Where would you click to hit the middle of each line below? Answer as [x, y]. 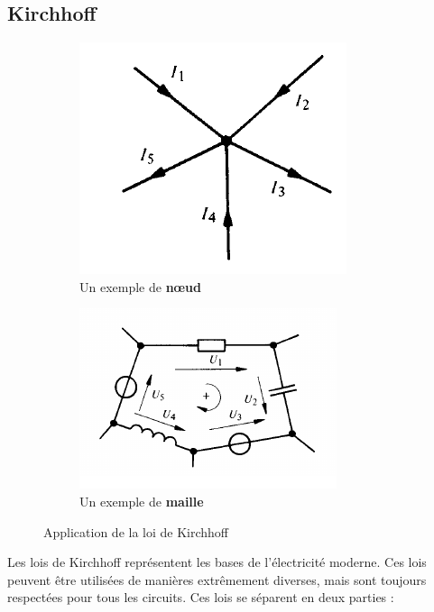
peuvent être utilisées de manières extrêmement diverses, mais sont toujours [217, 579]
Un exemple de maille [142, 501]
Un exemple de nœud [141, 286]
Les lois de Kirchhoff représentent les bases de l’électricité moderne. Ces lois [217, 562]
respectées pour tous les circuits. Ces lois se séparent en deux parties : [201, 597]
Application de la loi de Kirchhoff [136, 531]
